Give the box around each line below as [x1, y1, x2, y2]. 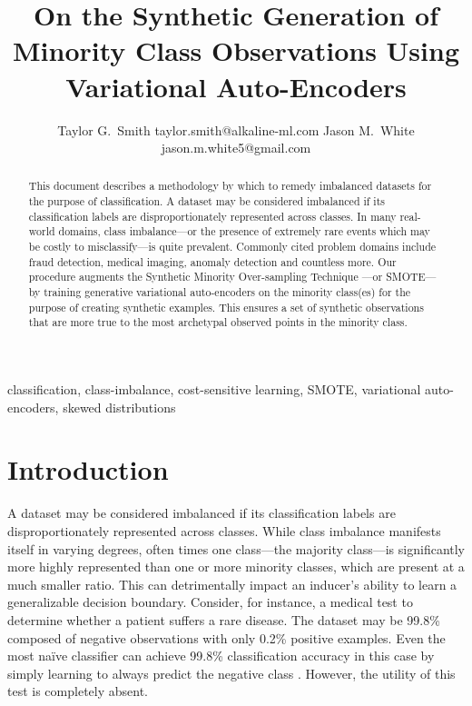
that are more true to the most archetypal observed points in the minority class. [28, 314, 408, 330]
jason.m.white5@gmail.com [161, 138, 311, 157]
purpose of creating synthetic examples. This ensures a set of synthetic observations [28, 299, 424, 314]
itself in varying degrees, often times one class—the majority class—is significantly [7, 539, 465, 558]
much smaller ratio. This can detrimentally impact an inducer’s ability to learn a [7, 574, 457, 593]
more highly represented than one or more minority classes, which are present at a [7, 557, 465, 576]
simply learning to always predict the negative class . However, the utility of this [7, 663, 456, 682]
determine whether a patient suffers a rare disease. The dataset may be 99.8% [7, 610, 440, 629]
